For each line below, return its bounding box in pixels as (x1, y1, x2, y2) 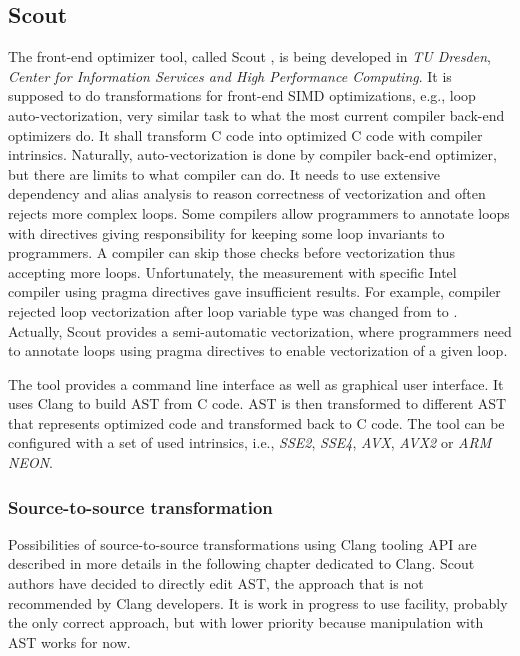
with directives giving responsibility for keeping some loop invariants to (8, 222, 445, 243)
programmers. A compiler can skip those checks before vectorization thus (8, 242, 456, 263)
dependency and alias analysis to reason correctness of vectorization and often (8, 183, 486, 204)
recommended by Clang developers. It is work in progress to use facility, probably (8, 592, 508, 613)
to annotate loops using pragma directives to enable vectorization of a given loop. (8, 340, 508, 361)
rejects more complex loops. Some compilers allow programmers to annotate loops (8, 202, 510, 223)
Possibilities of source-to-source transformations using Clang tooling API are (8, 533, 477, 554)
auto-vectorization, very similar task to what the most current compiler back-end (8, 104, 505, 125)
